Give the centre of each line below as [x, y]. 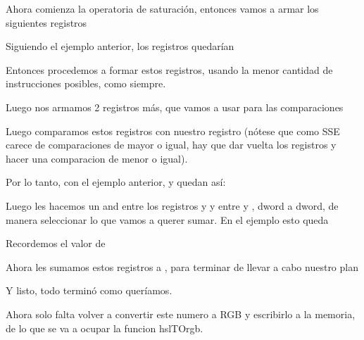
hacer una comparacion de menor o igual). [97, 158]
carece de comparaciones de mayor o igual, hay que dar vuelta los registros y [171, 145]
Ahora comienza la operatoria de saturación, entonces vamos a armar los [162, 8]
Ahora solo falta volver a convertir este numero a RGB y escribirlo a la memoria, [181, 314]
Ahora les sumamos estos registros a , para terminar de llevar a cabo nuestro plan [182, 266]
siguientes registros [46, 22]
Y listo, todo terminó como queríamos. [89, 290]
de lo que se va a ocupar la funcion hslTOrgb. [105, 328]
